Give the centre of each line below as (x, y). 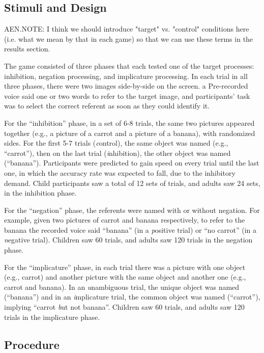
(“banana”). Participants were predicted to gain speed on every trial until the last (132, 163)
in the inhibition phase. (40, 193)
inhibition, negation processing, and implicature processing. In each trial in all (126, 76)
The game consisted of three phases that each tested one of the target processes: (129, 65)
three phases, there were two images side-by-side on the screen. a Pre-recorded (126, 86)
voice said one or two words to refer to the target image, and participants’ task (127, 96)
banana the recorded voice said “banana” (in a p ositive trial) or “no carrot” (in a (130, 229)
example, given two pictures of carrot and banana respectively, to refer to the (125, 220)
